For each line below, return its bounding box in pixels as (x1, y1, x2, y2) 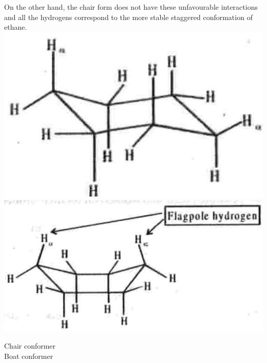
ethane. (4, 22, 27, 32)
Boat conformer (4, 350, 53, 361)
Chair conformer (4, 340, 56, 351)
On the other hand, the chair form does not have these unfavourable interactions (4, 2, 258, 12)
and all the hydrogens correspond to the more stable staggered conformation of (4, 11, 253, 22)
